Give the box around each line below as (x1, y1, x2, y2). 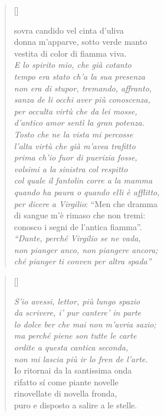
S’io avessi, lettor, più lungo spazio (14, 294, 140, 307)
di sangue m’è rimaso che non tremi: (14, 209, 146, 221)
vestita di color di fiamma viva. (14, 47, 127, 59)
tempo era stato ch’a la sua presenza (14, 70, 146, 82)
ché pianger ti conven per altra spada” (14, 255, 152, 267)
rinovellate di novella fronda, (14, 387, 117, 399)
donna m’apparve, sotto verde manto (14, 35, 147, 48)
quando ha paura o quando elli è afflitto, (14, 185, 160, 198)
